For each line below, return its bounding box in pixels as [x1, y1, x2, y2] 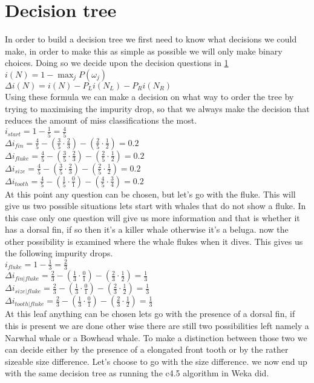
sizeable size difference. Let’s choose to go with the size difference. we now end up [5, 355, 307, 367]
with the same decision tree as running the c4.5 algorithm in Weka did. [5, 367, 269, 379]
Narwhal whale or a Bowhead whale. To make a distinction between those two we [5, 331, 307, 344]
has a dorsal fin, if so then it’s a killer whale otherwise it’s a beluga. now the [5, 223, 289, 236]
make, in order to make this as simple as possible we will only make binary [5, 44, 283, 57]
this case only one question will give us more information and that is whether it [5, 211, 300, 224]
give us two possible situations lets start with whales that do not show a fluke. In [5, 199, 306, 212]
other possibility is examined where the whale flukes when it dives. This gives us [5, 235, 303, 247]
